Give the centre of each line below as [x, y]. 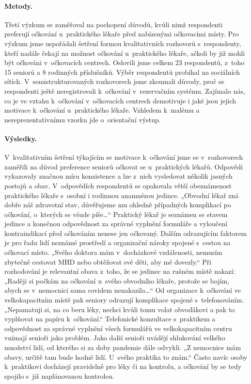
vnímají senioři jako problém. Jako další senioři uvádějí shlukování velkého [115, 338]
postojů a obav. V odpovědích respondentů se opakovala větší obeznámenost [118, 185]
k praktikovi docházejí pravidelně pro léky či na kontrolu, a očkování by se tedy [123, 366]
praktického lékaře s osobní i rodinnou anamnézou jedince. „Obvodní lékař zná [122, 195]
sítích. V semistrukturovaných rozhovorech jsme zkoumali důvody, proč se [114, 81]
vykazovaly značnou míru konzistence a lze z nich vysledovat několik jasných [118, 176]
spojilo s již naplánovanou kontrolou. [59, 376]
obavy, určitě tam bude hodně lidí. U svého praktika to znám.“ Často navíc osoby [126, 357]
